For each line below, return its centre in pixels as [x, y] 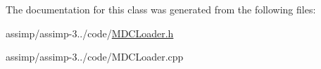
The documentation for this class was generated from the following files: [161, 9]
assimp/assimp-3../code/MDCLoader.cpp [95, 57]
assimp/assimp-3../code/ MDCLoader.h [90, 33]
